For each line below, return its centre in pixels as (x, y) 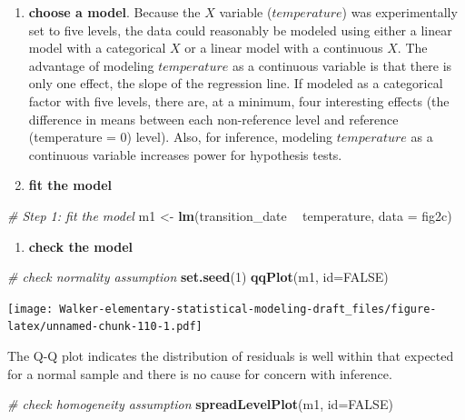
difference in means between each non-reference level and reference (213, 119)
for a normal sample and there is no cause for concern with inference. (200, 373)
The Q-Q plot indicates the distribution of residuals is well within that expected (231, 356)
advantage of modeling (91, 65)
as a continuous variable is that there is (342, 65)
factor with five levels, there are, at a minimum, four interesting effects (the (239, 100)
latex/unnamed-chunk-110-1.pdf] (105, 327)
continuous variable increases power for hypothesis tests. (185, 154)
